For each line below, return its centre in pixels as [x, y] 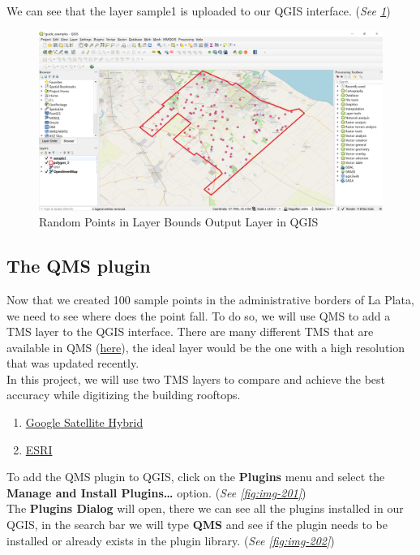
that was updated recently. [73, 363]
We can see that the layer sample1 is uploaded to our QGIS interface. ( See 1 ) [199, 11]
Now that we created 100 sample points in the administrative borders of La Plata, [210, 299]
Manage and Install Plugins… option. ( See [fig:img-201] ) [156, 492]
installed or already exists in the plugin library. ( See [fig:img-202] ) [171, 540]
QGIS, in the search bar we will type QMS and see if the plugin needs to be [197, 525]
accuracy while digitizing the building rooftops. [124, 395]
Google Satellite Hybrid [84, 422]
